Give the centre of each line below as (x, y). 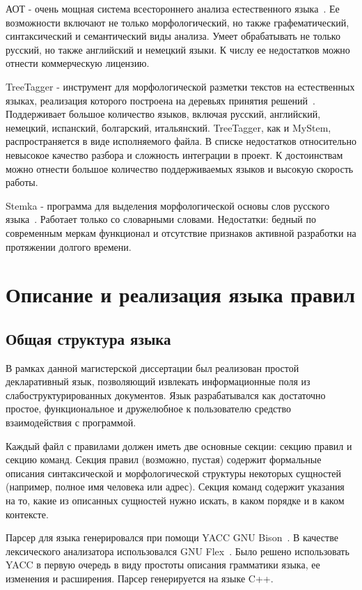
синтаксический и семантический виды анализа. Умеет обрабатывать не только (173, 36)
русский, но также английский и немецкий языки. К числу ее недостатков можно (178, 49)
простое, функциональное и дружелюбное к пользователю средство (148, 409)
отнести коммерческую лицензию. (78, 63)
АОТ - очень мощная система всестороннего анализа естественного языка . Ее (173, 8)
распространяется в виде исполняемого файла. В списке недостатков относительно (181, 141)
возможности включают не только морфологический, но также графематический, (178, 22)
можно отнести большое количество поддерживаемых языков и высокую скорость (180, 168)
